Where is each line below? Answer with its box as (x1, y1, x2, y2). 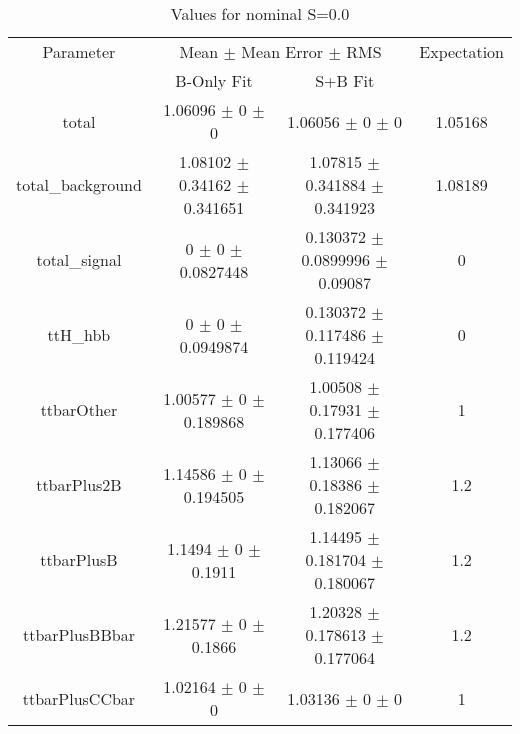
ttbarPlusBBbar (22, 623, 135, 646)
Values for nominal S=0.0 (170, 2, 350, 25)
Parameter (42, 40, 116, 63)
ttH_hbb (47, 323, 111, 346)
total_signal (36, 248, 122, 271)
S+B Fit (315, 69, 375, 92)
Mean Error (241, 40, 324, 63)
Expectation (419, 40, 504, 63)
